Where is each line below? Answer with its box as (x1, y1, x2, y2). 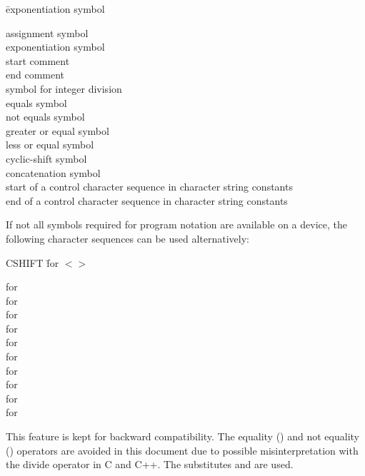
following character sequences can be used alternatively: (6, 231, 249, 245)
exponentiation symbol (6, 39, 105, 54)
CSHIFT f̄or (6, 255, 59, 270)
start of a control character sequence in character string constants (6, 179, 293, 194)
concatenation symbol (6, 165, 101, 180)
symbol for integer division (6, 81, 122, 96)
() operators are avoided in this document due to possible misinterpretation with (6, 442, 359, 457)
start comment (6, 53, 70, 68)
